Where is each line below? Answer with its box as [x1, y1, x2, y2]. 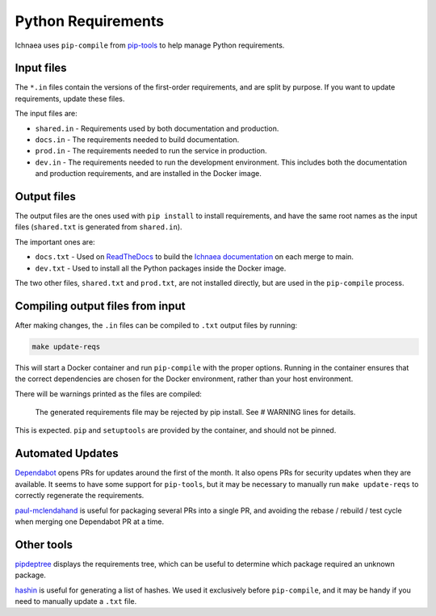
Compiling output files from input [15, 299, 186, 312]
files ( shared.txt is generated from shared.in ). [15, 222, 182, 232]
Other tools [15, 538, 73, 551]
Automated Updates [15, 446, 119, 460]
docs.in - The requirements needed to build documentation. [35, 135, 240, 145]
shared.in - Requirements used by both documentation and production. [35, 124, 279, 133]
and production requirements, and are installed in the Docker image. [35, 169, 262, 178]
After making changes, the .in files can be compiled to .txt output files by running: [15, 320, 298, 330]
